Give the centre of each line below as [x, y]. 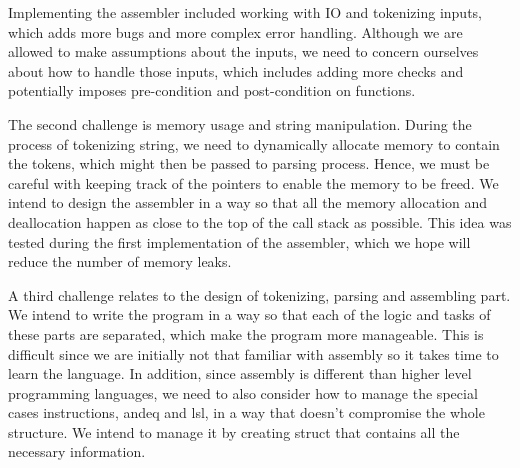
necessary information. [77, 451]
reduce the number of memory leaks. [120, 261]
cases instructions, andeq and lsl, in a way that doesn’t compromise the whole [246, 412]
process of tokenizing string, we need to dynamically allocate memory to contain [254, 143]
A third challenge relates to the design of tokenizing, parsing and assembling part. [259, 294]
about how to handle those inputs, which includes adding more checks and [236, 70]
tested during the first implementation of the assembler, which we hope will [239, 241]
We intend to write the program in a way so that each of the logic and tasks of [249, 314]
